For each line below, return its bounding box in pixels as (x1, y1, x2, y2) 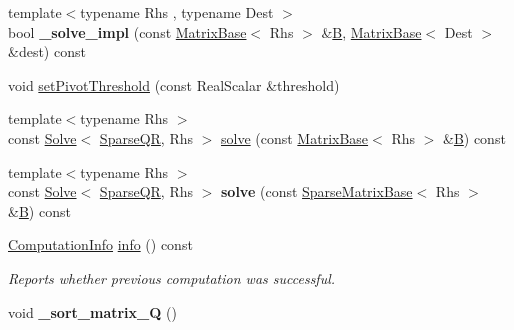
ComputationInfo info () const (8, 234, 193, 255)
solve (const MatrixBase (221, 127, 369, 148)
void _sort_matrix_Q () (8, 301, 177, 322)
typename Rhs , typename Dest (80, 2, 274, 22)
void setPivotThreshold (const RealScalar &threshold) (8, 74, 340, 95)
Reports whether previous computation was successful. (8, 267, 336, 288)
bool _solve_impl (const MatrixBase (8, 21, 247, 42)
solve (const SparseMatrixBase (221, 181, 413, 202)
